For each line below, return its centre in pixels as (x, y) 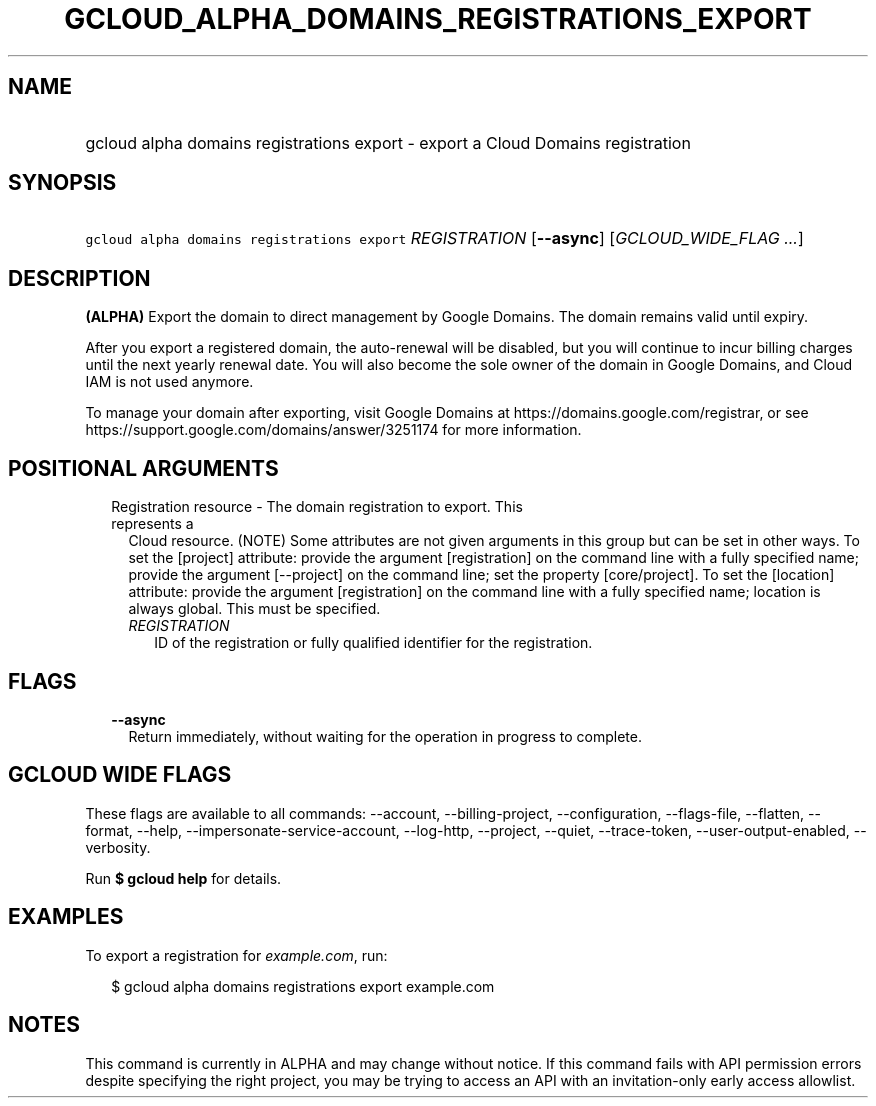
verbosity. (118, 847)
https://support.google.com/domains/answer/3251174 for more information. (333, 430)
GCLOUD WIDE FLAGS (120, 775)
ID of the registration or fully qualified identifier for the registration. (373, 643)
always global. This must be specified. (254, 609)
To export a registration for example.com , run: (236, 955)
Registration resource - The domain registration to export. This (317, 507)
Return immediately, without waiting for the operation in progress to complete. (385, 736)
